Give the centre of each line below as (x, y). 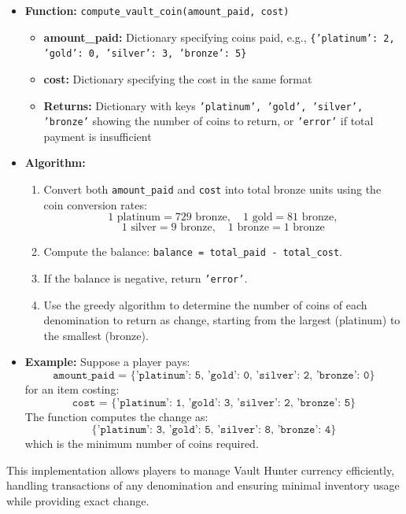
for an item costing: (72, 389)
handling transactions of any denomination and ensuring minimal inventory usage (203, 485)
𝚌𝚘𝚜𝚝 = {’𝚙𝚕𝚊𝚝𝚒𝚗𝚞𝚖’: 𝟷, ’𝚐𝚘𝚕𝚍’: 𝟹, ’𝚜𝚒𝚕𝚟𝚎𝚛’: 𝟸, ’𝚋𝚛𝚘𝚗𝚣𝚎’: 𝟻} (214, 403)
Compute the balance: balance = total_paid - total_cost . (193, 251)
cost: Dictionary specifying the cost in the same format (178, 78)
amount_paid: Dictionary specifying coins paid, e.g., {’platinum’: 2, (219, 37)
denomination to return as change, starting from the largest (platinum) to (222, 320)
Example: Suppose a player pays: (107, 362)
